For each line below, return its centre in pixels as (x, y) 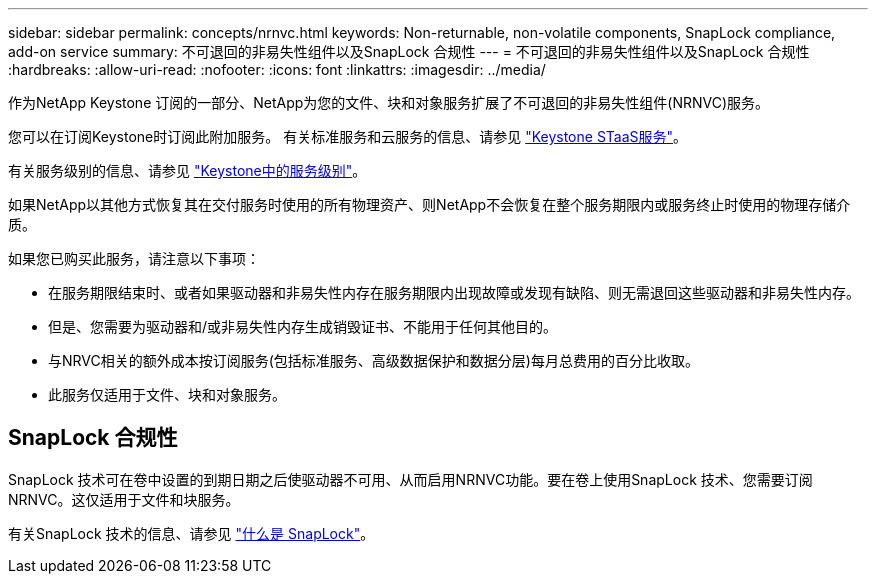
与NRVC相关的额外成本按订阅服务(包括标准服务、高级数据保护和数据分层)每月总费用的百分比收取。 (373, 360)
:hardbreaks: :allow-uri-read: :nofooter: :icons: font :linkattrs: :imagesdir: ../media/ (277, 69)
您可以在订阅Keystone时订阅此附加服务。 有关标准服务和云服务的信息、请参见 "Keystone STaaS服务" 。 (348, 136)
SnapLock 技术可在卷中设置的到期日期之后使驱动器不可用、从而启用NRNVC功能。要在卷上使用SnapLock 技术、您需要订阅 (410, 479)
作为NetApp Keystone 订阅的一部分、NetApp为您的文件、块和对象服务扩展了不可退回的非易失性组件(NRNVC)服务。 (389, 102)
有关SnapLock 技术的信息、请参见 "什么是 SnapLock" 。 (191, 533)
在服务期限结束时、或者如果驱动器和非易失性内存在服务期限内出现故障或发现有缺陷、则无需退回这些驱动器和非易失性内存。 (454, 292)
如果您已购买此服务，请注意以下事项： (134, 258)
